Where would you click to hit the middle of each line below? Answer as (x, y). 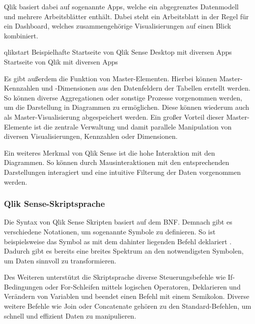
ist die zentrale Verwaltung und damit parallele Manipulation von (133, 126)
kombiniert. (21, 35)
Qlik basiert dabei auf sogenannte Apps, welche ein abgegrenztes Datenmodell (121, 6)
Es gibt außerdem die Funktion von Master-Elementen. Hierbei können (111, 78)
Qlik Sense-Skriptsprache (55, 204)
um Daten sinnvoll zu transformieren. (60, 260)
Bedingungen (24, 286)
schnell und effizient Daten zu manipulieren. (70, 315)
